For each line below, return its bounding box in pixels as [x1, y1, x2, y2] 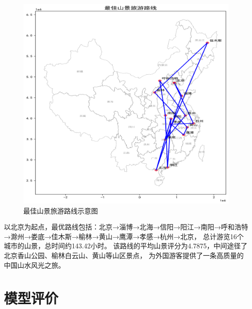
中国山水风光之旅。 [4, 260, 65, 270]
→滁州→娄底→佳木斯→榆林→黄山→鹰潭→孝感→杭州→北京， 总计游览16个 [4, 231, 244, 241]
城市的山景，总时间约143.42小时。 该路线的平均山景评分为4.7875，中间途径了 [4, 241, 248, 251]
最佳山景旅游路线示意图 [23, 205, 98, 215]
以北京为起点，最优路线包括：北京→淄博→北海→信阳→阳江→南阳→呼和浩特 [4, 222, 248, 232]
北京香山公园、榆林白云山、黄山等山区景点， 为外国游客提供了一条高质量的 [4, 250, 244, 260]
